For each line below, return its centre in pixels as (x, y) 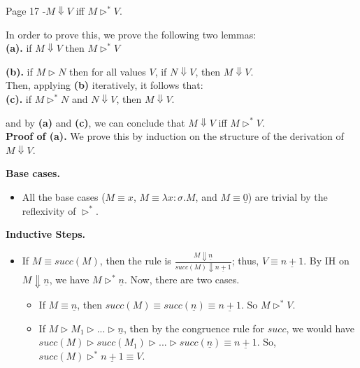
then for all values (108, 71)
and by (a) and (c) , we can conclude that (95, 122)
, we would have (321, 328)
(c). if (19, 98)
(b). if (19, 71)
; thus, (245, 261)
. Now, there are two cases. (182, 279)
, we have (69, 279)
